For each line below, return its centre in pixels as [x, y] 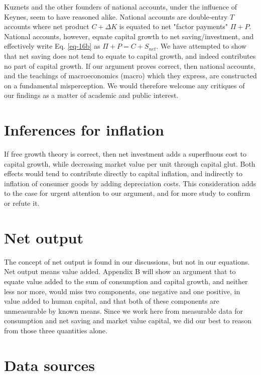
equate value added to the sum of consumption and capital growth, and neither [126, 281]
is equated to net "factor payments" [174, 26]
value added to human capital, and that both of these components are [112, 301]
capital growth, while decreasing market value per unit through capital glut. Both [130, 163]
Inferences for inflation [84, 130]
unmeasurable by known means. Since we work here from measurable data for [124, 310]
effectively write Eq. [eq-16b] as [52, 46]
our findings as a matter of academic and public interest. [91, 95]
